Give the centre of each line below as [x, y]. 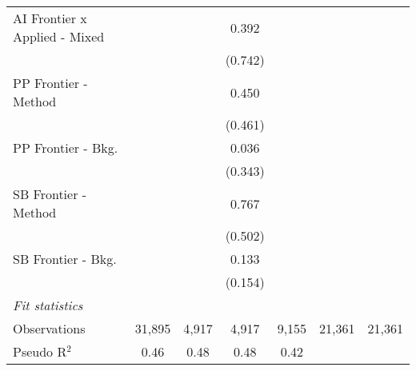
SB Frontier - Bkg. [65, 259]
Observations [49, 328]
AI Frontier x [50, 18]
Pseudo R [40, 351]
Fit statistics [48, 305]
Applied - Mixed [59, 36]
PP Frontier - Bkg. [66, 148]
